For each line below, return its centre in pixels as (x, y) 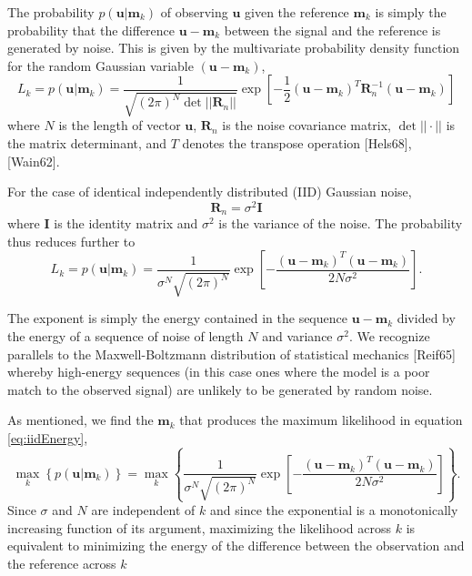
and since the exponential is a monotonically (334, 510)
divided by (426, 318)
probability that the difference (91, 30)
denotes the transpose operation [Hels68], (297, 142)
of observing (194, 12)
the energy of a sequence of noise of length (126, 336)
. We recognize (389, 336)
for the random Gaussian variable (100, 65)
